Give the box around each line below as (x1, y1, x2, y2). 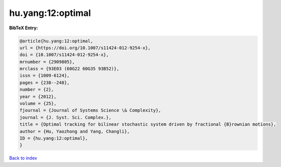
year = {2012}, (19, 93, 57, 99)
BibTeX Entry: (9, 25, 38, 31)
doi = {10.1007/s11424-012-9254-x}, (19, 52, 109, 58)
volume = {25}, (19, 101, 57, 106)
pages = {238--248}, (19, 80, 70, 85)
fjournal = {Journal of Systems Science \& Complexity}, (19, 107, 161, 113)
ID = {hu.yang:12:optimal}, (19, 136, 88, 141)
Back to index (9, 155, 37, 161)
